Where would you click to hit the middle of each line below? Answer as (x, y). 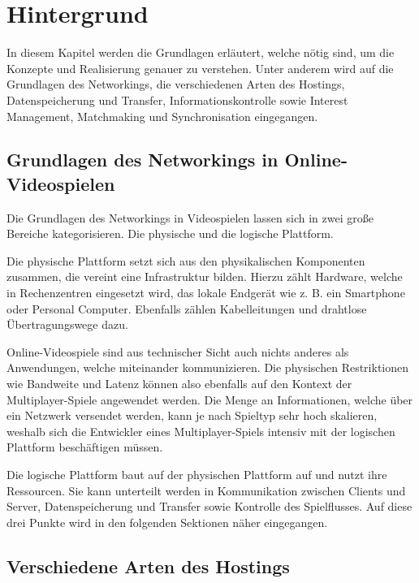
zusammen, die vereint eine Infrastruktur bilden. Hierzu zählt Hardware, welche (205, 276)
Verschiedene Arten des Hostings (148, 566)
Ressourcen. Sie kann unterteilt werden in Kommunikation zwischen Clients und (206, 490)
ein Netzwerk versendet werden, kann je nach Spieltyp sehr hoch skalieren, (192, 415)
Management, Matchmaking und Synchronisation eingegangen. (162, 116)
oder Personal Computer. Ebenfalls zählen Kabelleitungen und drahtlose (187, 308)
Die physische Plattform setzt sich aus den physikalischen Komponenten (186, 260)
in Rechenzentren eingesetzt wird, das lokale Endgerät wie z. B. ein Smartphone (206, 293)
